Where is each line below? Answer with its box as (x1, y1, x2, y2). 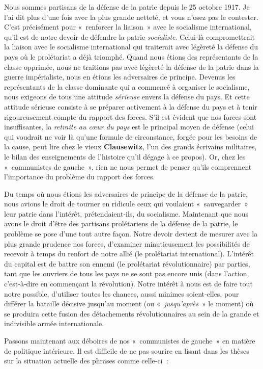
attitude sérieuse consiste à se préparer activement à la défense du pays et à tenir (4, 101, 257, 112)
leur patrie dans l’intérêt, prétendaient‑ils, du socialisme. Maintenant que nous (4, 208, 249, 219)
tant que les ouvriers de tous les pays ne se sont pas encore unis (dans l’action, (4, 268, 249, 279)
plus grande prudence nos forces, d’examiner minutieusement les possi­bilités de (4, 238, 250, 249)
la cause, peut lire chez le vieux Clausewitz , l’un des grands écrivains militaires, (4, 141, 257, 152)
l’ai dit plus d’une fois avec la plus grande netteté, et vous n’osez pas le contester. (4, 11, 258, 22)
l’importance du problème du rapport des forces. (4, 171, 155, 182)
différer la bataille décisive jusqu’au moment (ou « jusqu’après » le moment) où (4, 298, 254, 309)
